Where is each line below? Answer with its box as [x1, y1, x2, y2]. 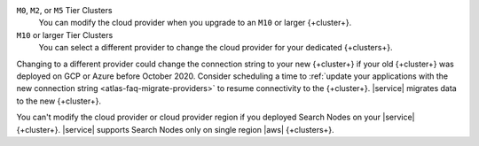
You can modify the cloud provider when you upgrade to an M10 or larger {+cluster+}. [38, 18, 352, 28]
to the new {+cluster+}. [16, 96, 102, 106]
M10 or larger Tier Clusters [16, 29, 114, 40]
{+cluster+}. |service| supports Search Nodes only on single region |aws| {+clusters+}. [16, 124, 334, 134]
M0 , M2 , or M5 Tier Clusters [16, 5, 113, 15]
